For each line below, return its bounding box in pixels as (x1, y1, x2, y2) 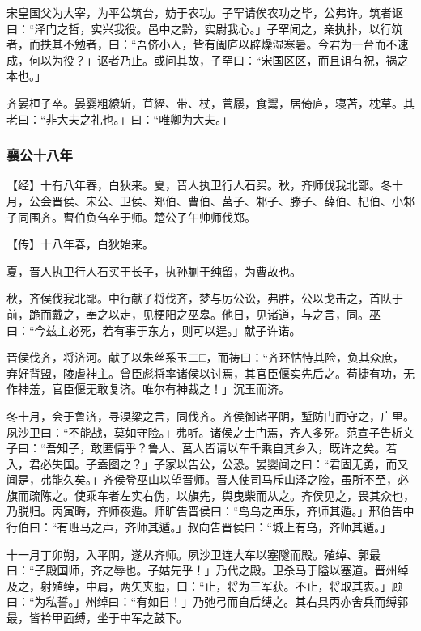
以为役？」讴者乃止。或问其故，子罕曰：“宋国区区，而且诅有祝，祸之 (40, 51, 409, 68)
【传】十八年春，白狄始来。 (6, 235, 154, 252)
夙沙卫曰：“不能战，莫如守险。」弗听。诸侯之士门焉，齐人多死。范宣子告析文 (6, 423, 415, 440)
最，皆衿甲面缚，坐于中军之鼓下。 (6, 609, 188, 626)
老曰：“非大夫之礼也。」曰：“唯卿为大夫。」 (6, 110, 233, 127)
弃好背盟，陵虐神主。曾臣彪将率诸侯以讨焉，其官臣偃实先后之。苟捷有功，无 (6, 364, 415, 381)
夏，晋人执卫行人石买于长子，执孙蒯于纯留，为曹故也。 (6, 262, 301, 279)
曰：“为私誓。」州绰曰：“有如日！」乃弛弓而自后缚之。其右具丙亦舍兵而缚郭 (6, 593, 409, 610)
